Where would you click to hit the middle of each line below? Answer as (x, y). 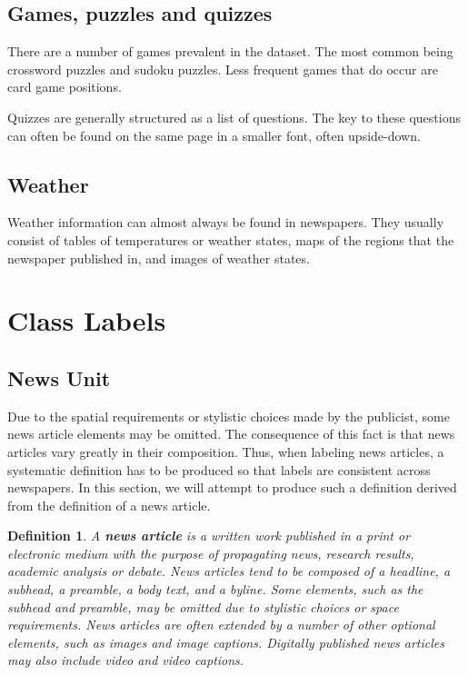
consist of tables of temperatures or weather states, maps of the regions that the (231, 239)
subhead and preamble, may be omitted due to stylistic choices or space (203, 606)
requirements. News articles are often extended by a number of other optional (221, 625)
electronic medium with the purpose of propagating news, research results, (211, 553)
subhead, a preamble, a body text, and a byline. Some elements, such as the (215, 589)
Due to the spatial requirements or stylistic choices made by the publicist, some (229, 416)
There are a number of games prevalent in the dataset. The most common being (230, 51)
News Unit (59, 377)
